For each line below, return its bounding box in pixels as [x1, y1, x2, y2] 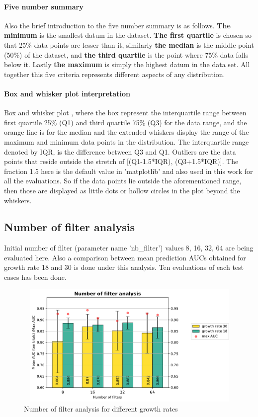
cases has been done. [4, 272, 67, 282]
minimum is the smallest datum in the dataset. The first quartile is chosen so [4, 30, 252, 40]
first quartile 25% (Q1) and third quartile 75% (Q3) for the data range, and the [4, 117, 247, 127]
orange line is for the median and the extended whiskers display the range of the [4, 127, 249, 137]
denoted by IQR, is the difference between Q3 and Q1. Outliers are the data [4, 146, 236, 157]
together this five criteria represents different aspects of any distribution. [4, 69, 225, 79]
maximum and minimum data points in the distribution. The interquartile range [4, 136, 249, 147]
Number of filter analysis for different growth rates [24, 404, 178, 414]
